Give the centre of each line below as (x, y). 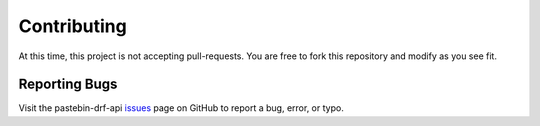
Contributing (72, 26)
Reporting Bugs (68, 84)
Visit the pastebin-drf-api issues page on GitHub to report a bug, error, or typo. (181, 108)
